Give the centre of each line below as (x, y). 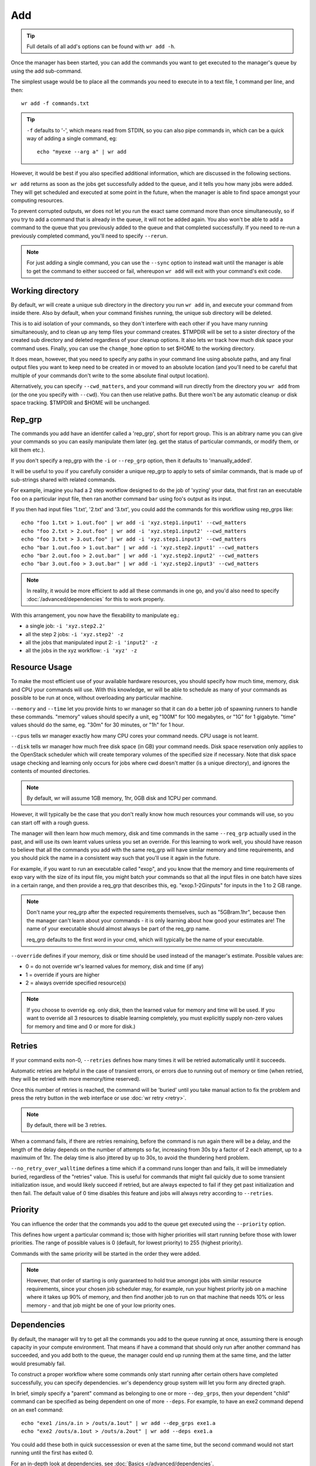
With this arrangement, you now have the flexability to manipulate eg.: (95, 615)
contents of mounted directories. (50, 771)
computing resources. (37, 201)
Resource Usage (42, 668)
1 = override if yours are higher (63, 975)
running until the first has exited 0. (52, 1453)
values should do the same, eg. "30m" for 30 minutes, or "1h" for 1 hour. (97, 725)
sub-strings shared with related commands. (63, 479)
